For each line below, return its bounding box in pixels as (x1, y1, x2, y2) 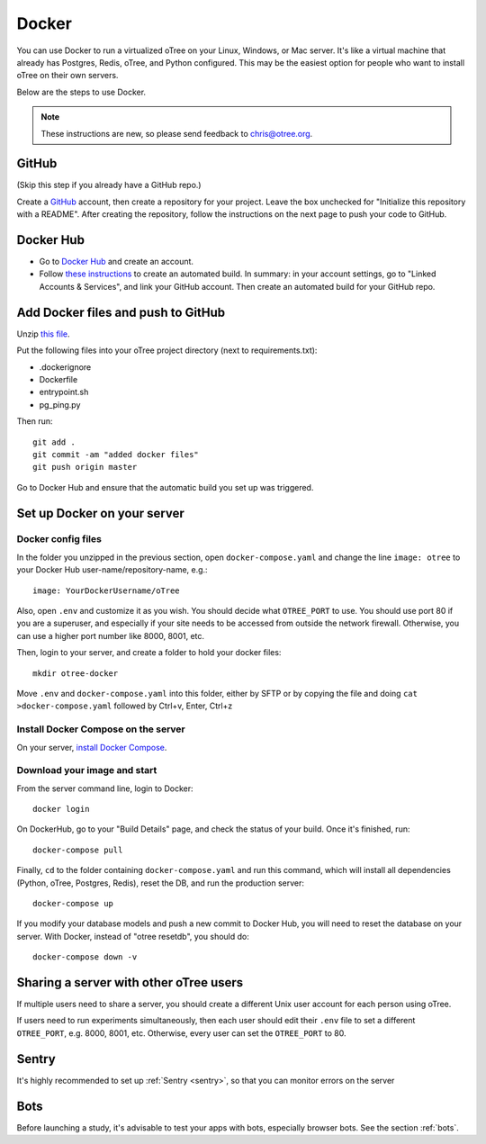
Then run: (16, 416, 53, 427)
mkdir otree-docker (32, 668, 119, 679)
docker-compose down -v (32, 952, 138, 962)
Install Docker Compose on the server (16, 723, 185, 735)
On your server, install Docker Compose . (16, 742, 167, 752)
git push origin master (32, 462, 138, 473)
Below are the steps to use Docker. (16, 86, 147, 97)
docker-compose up (32, 898, 114, 908)
